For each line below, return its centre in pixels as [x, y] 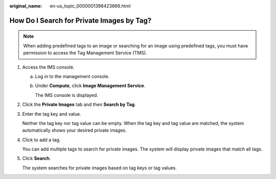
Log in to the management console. [72, 76]
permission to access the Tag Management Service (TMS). [85, 53]
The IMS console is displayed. [66, 95]
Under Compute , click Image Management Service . [90, 86]
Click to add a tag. [41, 140]
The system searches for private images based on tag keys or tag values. [100, 168]
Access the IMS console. [48, 67]
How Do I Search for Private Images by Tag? [80, 20]
